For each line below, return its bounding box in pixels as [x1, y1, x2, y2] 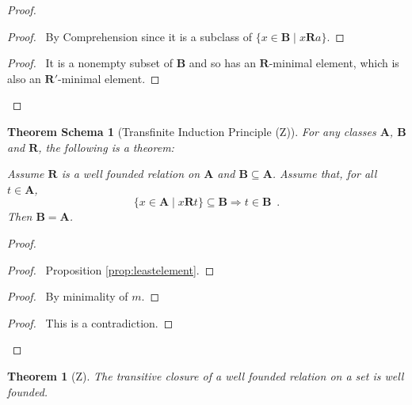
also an [7, 70, 41, 86]
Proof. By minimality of [7, 288, 128, 305]
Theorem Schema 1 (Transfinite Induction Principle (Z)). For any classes [7, 123, 376, 139]
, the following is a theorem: [38, 138, 174, 155]
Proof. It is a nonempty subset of [7, 55, 173, 71]
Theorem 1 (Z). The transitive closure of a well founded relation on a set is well [7, 367, 404, 384]
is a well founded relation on [61, 165, 200, 182]
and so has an [189, 55, 256, 71]
